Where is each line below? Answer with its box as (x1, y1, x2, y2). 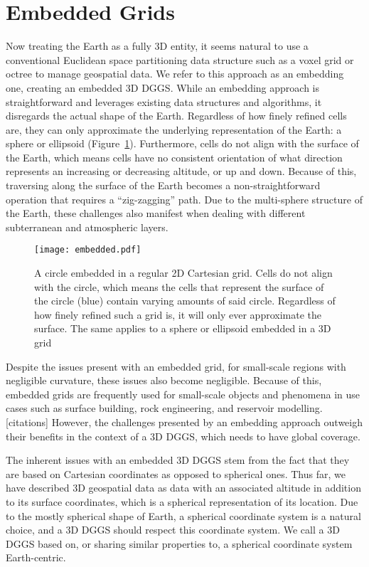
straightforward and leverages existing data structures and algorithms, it (6, 94, 322, 109)
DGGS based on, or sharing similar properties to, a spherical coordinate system (6, 536, 353, 551)
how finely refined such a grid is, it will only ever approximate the (34, 307, 321, 322)
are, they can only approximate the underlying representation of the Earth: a (6, 122, 342, 137)
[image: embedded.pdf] (34, 245, 141, 255)
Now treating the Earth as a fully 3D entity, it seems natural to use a (6, 38, 309, 53)
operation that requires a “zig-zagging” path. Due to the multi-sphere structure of (6, 191, 363, 206)
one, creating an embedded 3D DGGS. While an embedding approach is (6, 80, 319, 95)
